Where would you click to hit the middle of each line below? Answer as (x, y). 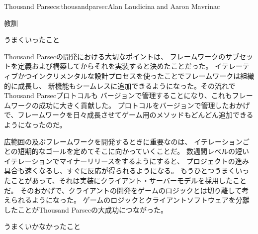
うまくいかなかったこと (42, 226)
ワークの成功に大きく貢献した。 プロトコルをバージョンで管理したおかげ (130, 105)
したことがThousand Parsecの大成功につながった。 (86, 209)
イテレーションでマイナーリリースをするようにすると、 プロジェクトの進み (127, 161)
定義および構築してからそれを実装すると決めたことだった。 (115, 66)
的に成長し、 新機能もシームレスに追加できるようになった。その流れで (120, 85)
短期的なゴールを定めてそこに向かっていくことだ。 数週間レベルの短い (133, 151)
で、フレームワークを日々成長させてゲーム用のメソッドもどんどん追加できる (129, 115)
